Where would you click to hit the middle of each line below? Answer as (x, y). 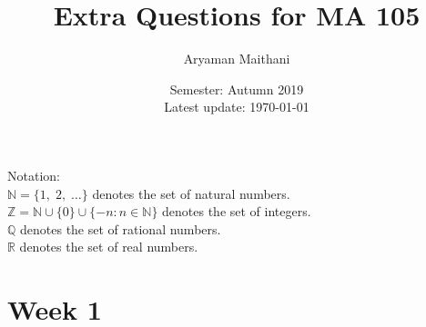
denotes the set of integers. (237, 211)
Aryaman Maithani (237, 59)
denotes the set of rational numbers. (121, 228)
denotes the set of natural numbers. (191, 193)
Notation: (34, 175)
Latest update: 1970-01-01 (237, 107)
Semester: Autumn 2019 (237, 89)
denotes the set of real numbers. (109, 247)
